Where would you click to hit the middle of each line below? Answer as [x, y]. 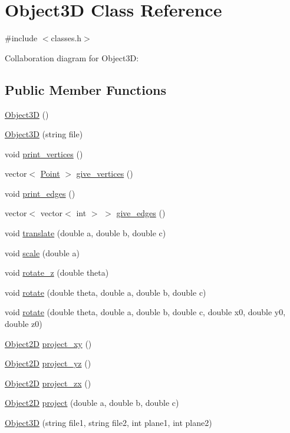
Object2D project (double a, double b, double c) [92, 403]
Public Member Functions [85, 89]
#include [21, 38]
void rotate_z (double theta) [57, 272]
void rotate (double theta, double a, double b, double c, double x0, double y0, [145, 312]
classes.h [66, 38]
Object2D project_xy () [48, 343]
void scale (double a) [42, 252]
